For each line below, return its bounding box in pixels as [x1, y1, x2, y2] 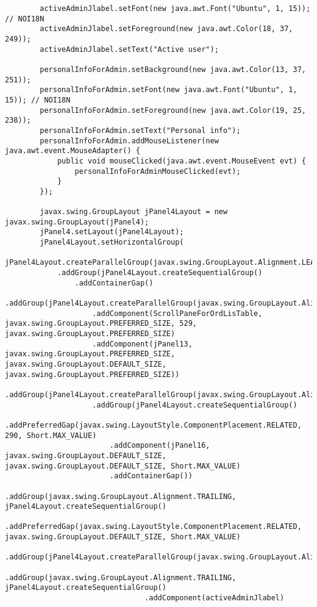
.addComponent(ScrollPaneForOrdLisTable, [92, 309, 263, 318]
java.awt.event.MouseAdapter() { [5, 146, 140, 156]
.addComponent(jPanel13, [92, 339, 193, 348]
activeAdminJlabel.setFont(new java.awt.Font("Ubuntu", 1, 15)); [40, 4, 311, 13]
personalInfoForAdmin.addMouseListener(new [40, 136, 219, 145]
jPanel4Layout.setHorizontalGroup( [40, 238, 184, 247]
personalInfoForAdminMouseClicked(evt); [74, 167, 241, 176]
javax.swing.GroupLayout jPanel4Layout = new [40, 207, 228, 217]
